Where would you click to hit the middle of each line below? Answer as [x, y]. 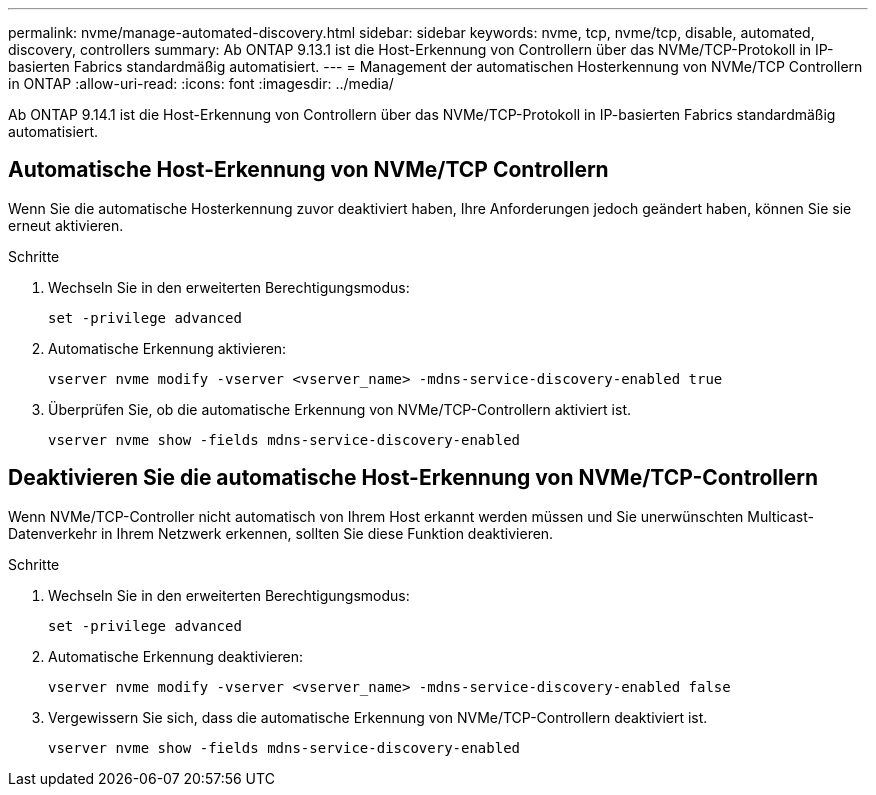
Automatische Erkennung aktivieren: [167, 348]
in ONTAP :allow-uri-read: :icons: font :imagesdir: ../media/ [201, 83]
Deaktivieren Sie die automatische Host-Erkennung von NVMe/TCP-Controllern [413, 478]
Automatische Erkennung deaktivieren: [176, 656]
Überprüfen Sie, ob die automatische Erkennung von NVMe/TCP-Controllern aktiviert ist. [340, 409]
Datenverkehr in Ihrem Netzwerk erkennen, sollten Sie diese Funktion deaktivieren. [281, 533]
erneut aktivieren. [66, 225]
